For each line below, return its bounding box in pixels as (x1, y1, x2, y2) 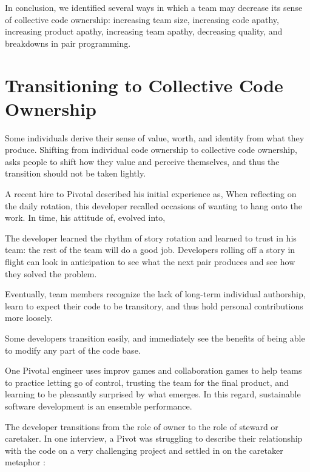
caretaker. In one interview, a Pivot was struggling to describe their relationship (5, 432, 303, 445)
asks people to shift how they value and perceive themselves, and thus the (5, 155, 280, 167)
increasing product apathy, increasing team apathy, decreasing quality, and (5, 25, 283, 38)
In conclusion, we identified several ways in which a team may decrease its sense (5, 1, 303, 13)
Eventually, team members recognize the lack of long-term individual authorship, (5, 288, 306, 300)
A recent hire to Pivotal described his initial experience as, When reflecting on (5, 187, 297, 200)
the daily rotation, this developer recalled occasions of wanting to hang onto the (5, 199, 302, 212)
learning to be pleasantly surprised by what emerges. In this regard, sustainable (5, 388, 301, 400)
